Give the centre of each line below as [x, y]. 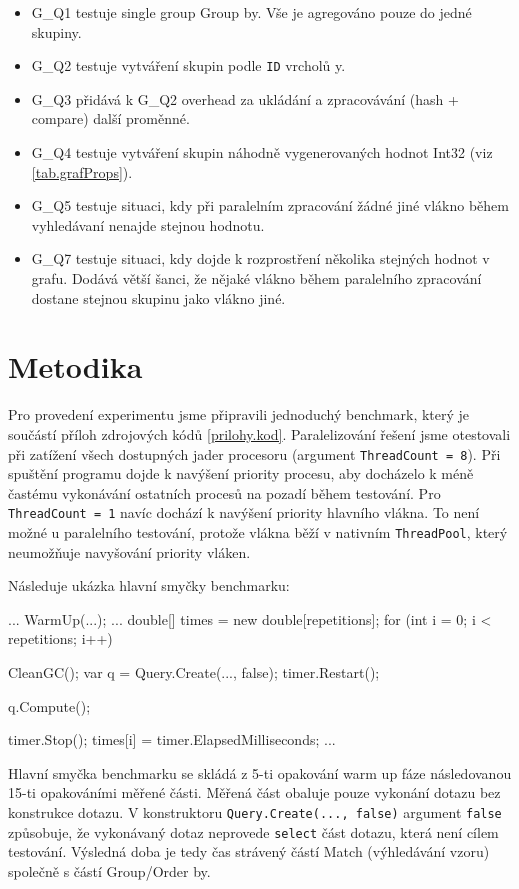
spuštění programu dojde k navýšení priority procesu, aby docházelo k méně [241, 473]
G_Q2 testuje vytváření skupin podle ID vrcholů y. [188, 65]
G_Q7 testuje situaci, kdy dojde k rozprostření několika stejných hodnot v [260, 258]
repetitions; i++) [60, 638]
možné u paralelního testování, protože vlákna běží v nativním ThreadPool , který [258, 532]
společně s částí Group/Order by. [109, 870]
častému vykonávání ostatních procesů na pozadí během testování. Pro [224, 492]
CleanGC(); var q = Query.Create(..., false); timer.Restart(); [194, 672]
